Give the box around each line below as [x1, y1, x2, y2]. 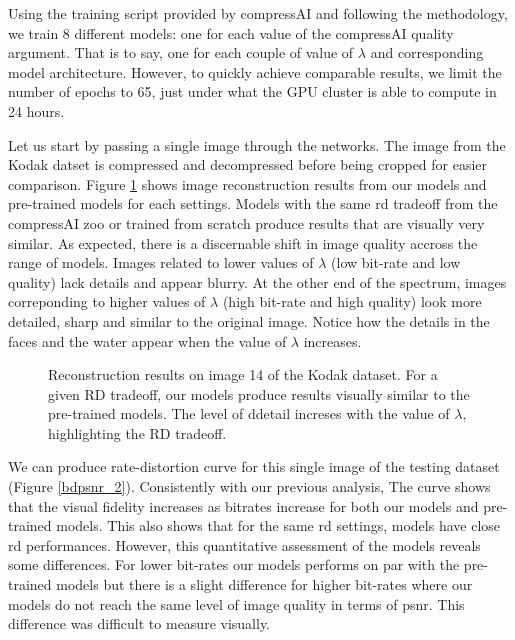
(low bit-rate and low [331, 252, 461, 273]
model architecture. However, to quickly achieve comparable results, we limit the [8, 61, 502, 82]
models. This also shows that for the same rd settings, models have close [56, 515, 500, 536]
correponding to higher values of [8, 291, 206, 312]
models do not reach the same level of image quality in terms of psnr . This [8, 593, 465, 614]
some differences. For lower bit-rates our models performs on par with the [8, 554, 460, 575]
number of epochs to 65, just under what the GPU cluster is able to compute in [8, 81, 497, 102]
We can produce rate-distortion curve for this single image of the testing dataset [8, 456, 500, 477]
